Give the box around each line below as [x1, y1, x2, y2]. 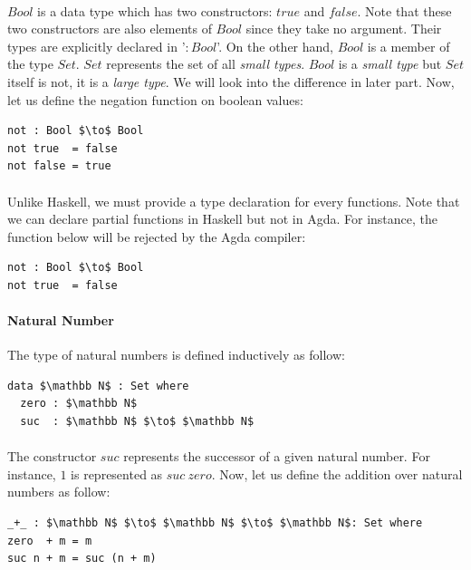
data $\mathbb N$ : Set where [7, 379, 189, 392]
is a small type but [338, 54, 442, 73]
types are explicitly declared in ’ [7, 36, 186, 55]
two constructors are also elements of [7, 19, 212, 38]
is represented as [71, 464, 163, 483]
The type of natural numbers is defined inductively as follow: [7, 345, 345, 364]
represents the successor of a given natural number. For [123, 447, 430, 466]
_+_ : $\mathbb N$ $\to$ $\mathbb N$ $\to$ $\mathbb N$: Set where [7, 517, 423, 530]
